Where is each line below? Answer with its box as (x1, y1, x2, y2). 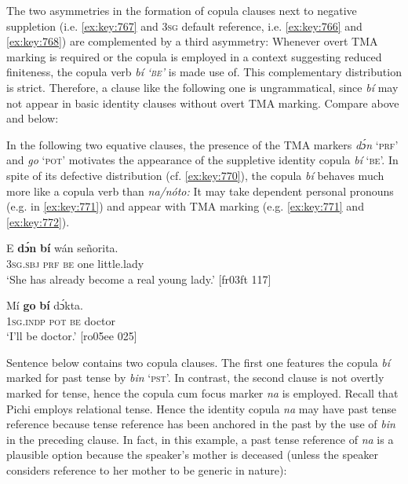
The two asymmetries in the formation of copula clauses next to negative (6, 2, 357, 18)
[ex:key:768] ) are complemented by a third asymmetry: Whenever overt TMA (6, 33, 378, 49)
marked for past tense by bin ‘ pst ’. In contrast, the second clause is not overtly (6, 369, 384, 386)
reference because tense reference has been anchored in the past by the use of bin (6, 416, 395, 432)
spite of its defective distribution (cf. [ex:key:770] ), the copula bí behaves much (6, 167, 384, 183)
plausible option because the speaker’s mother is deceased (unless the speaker (6, 446, 379, 463)
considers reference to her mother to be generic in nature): (6, 462, 287, 478)
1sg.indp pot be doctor (6, 312, 115, 328)
